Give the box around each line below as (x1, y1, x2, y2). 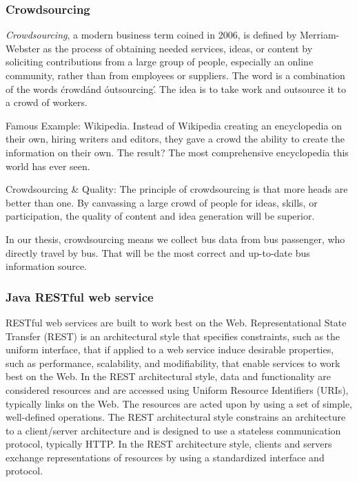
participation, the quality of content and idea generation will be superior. (6, 209, 315, 223)
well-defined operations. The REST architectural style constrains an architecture (6, 410, 346, 424)
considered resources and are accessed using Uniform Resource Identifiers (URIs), (6, 382, 349, 397)
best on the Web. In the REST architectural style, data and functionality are (6, 369, 331, 384)
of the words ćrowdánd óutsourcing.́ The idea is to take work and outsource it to (6, 81, 346, 96)
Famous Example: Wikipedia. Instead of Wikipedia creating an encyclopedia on (6, 118, 342, 132)
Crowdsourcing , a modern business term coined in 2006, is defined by (6, 28, 297, 42)
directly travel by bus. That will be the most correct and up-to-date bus (6, 245, 310, 260)
